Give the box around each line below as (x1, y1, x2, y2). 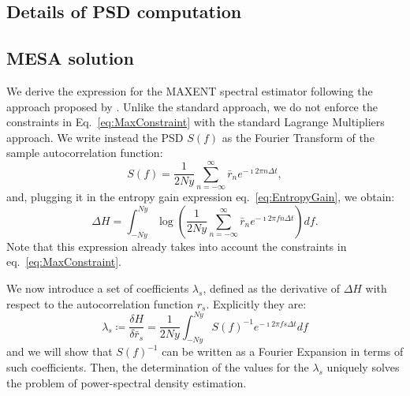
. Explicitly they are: (206, 295, 307, 312)
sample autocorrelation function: (6, 144, 163, 161)
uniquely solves (326, 359, 400, 375)
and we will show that (6, 343, 113, 360)
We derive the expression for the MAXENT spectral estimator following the (6, 82, 373, 99)
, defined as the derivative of (203, 279, 340, 296)
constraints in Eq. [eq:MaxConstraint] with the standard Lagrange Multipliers (6, 114, 385, 130)
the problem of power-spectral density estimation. (6, 374, 247, 390)
